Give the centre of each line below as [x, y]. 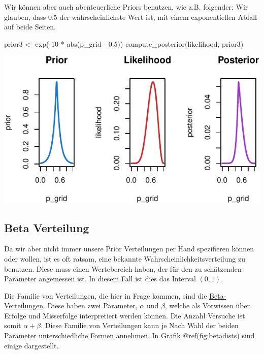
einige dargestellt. [31, 345]
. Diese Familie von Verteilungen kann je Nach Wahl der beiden [140, 325]
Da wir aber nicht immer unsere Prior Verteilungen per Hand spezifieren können [129, 249]
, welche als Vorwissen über [207, 305]
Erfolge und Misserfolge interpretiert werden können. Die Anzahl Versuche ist [125, 315]
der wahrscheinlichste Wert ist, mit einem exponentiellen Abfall [158, 17]
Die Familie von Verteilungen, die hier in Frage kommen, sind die [106, 295]
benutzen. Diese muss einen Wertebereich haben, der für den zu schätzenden [123, 268]
